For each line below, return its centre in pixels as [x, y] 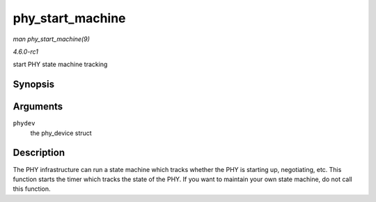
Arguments [38, 107]
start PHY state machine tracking [60, 64]
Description [39, 153]
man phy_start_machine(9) [51, 39]
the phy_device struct [61, 133]
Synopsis [34, 85]
